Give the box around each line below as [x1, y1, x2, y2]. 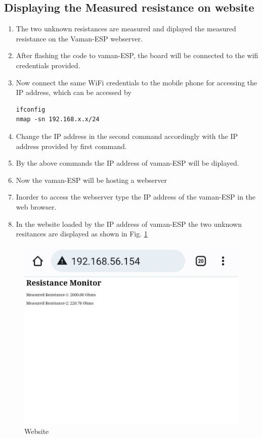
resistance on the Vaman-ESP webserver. [16, 33, 143, 43]
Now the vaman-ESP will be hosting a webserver [16, 174, 167, 185]
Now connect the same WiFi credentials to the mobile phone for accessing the [16, 77, 257, 87]
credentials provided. [16, 60, 80, 70]
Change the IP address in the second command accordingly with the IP [16, 130, 238, 141]
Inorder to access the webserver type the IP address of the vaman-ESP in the [16, 191, 256, 202]
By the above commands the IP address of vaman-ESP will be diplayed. [16, 158, 239, 168]
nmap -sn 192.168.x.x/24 [16, 116, 100, 123]
